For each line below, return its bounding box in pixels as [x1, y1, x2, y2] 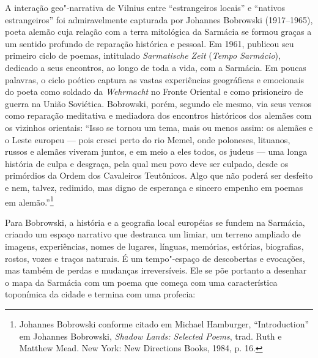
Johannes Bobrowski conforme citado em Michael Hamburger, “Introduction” [19, 317, 309, 330]
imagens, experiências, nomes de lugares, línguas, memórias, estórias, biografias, [5, 239, 304, 252]
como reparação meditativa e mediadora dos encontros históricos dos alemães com [5, 109, 312, 122]
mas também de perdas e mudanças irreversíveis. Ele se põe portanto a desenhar [5, 264, 307, 277]
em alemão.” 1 [5, 193, 54, 208]
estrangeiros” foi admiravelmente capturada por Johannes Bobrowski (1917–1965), [5, 13, 313, 26]
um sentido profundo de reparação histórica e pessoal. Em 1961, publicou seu [5, 37, 294, 50]
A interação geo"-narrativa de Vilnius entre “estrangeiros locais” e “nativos [5, 1, 286, 13]
